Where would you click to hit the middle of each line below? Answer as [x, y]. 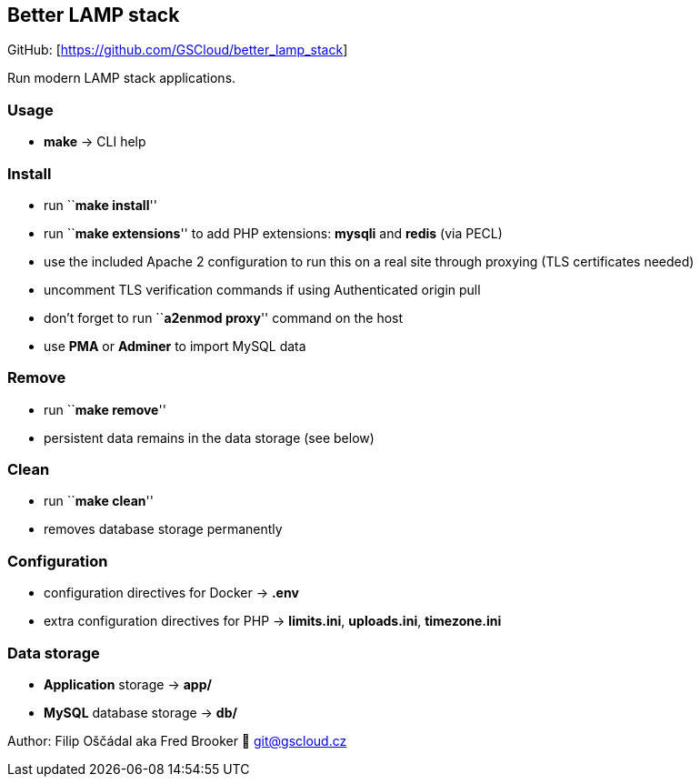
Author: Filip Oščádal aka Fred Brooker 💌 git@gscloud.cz [177, 740]
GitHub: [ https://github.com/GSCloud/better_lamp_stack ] [178, 50]
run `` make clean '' [99, 501]
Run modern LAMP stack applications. [122, 78]
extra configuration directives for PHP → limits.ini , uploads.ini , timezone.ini [273, 621]
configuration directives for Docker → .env [171, 593]
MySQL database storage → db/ [140, 712]
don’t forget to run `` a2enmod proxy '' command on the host [224, 317]
